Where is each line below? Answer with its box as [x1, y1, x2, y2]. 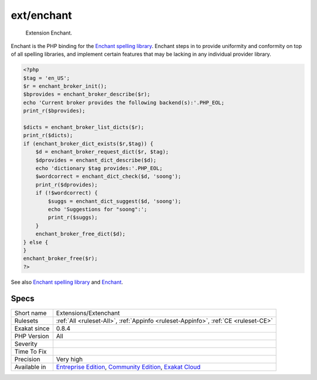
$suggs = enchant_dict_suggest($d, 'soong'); [48, 198, 181, 205]
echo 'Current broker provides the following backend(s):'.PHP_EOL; [23, 99, 225, 106]
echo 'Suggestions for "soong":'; [48, 206, 147, 212]
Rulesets [14, 317, 38, 325]
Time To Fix [14, 347, 47, 355]
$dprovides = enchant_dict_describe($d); [35, 157, 157, 164]
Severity [14, 340, 38, 348]
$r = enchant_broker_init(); [23, 83, 107, 90]
